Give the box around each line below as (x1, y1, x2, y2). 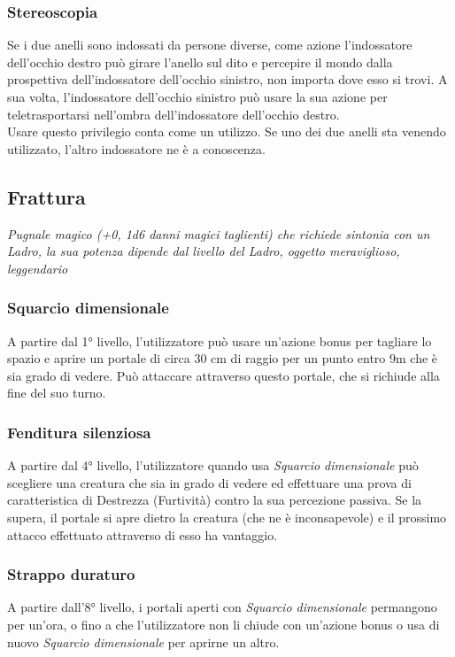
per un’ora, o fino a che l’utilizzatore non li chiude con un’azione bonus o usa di (7, 614, 440, 633)
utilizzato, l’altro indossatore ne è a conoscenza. (7, 139, 266, 158)
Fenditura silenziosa (7, 421, 151, 443)
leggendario (7, 259, 68, 277)
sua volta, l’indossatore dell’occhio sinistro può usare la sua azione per (7, 88, 388, 105)
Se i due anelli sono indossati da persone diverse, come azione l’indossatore (7, 35, 413, 54)
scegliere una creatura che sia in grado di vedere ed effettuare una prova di (7, 473, 412, 491)
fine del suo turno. (7, 383, 106, 402)
